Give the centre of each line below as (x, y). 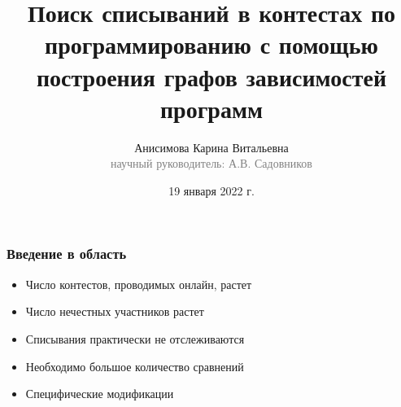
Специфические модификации (100, 394)
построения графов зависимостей (211, 76)
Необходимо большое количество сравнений (135, 366)
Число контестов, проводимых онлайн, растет (139, 284)
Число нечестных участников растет (115, 311)
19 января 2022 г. (211, 190)
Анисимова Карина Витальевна (211, 147)
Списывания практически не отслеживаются (135, 338)
